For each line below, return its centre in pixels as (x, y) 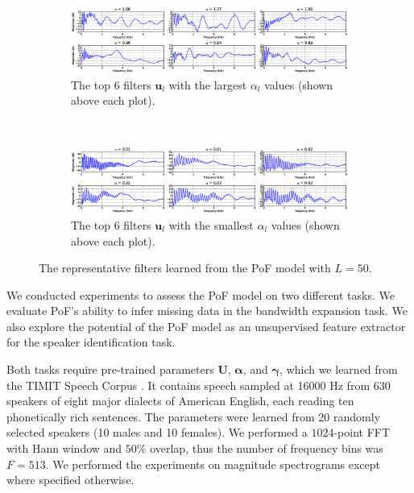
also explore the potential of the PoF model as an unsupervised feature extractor (206, 326)
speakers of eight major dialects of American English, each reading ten (180, 401)
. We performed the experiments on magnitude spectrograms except (213, 464)
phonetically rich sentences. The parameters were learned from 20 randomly (194, 416)
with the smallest (211, 224)
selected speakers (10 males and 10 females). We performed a (157, 432)
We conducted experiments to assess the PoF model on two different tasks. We (201, 294)
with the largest (208, 84)
